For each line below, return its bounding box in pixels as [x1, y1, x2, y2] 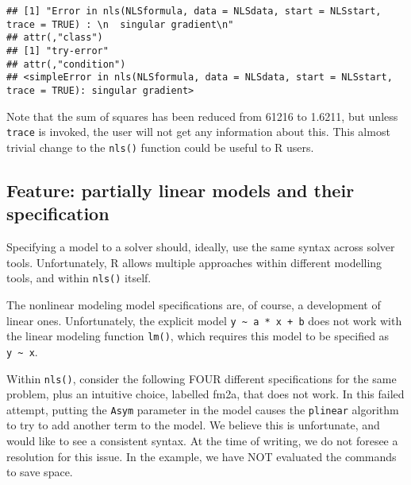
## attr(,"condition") [6, 58, 126, 70]
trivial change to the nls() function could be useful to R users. [6, 138, 314, 155]
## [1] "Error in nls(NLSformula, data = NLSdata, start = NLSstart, [6, 6, 382, 17]
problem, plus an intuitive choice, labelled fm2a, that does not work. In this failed [6, 386, 405, 402]
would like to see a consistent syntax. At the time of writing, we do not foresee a [6, 433, 398, 448]
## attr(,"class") [6, 32, 103, 44]
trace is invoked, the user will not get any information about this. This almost [6, 123, 390, 140]
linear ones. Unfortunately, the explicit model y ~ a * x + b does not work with [6, 312, 402, 328]
